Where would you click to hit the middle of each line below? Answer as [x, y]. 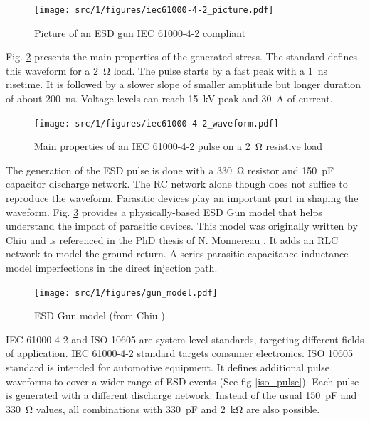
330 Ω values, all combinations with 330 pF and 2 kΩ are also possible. [163, 409]
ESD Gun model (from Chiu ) [100, 315]
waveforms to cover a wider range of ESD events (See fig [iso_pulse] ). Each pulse [183, 381]
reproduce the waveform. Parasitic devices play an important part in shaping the [182, 198]
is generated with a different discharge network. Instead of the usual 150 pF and [181, 395]
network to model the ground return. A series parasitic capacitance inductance [177, 254]
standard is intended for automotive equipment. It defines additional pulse [168, 367]
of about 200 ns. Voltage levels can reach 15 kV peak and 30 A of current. [169, 98]
